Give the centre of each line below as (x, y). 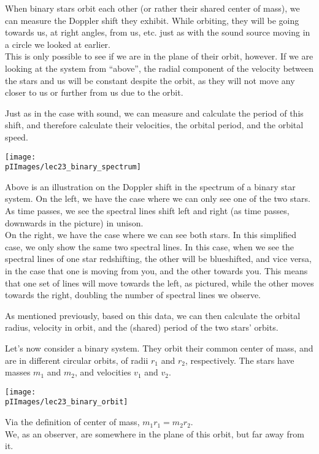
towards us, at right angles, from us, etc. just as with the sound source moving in (158, 32)
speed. (17, 137)
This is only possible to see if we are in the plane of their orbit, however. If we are (159, 56)
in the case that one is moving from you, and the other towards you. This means (156, 271)
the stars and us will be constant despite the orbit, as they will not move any (150, 80)
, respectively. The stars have (240, 360)
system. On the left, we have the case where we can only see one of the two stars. (158, 198)
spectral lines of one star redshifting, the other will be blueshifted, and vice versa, (159, 259)
